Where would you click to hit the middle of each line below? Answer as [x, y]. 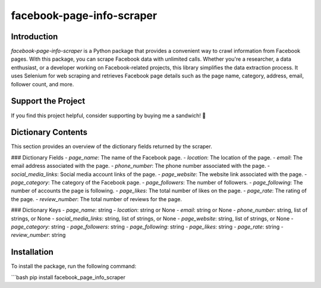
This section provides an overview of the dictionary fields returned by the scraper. [111, 146]
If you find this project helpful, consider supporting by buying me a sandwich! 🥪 [108, 115]
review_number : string [38, 235]
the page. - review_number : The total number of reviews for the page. [97, 199]
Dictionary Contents [49, 132]
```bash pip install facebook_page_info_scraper [68, 277]
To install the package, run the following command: [74, 266]
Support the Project [48, 101]
